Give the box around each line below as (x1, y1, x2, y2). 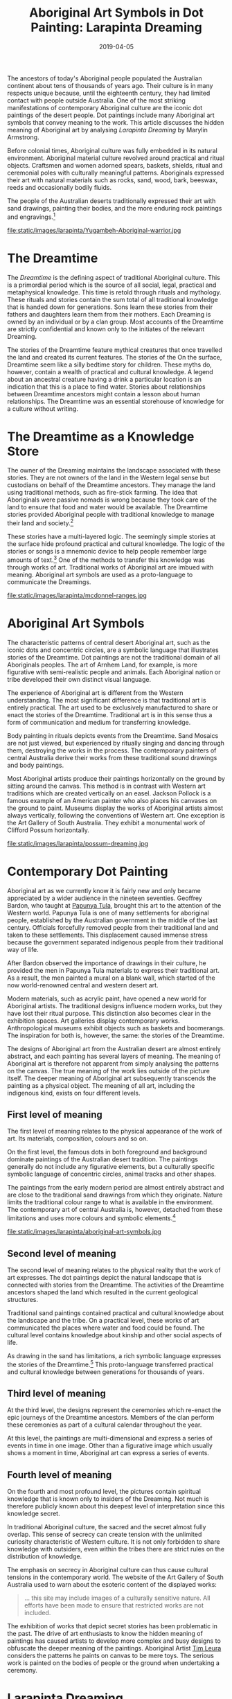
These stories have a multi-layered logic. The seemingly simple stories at (7, 532, 216, 541)
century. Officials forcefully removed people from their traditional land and (7, 923, 220, 931)
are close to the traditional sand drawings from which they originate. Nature (7, 1190, 223, 1199)
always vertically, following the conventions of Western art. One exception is (7, 811, 225, 819)
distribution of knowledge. (7, 1552, 82, 1560)
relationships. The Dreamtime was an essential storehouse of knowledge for (7, 397, 224, 405)
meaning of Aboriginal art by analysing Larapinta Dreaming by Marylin (7, 125, 208, 134)
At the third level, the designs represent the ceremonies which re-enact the (7, 1406, 222, 1414)
